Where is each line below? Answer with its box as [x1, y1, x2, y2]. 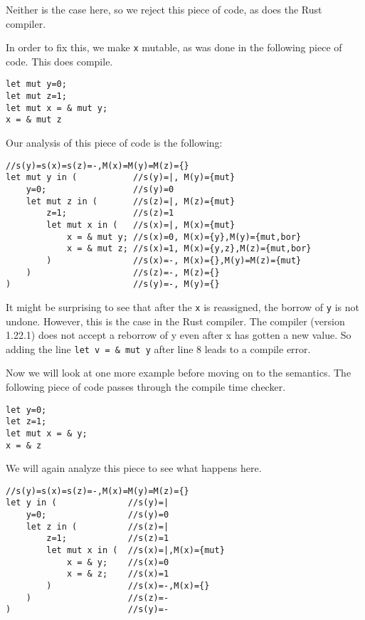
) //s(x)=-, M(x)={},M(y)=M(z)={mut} [46, 255, 302, 266]
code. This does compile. [6, 53, 113, 68]
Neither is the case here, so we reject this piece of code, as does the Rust [6, 2, 322, 16]
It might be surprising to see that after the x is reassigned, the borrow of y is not [6, 299, 359, 314]
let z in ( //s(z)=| [26, 521, 169, 532]
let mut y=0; [6, 79, 67, 90]
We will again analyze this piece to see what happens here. [6, 461, 262, 475]
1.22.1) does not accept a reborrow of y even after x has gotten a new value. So [6, 327, 351, 342]
